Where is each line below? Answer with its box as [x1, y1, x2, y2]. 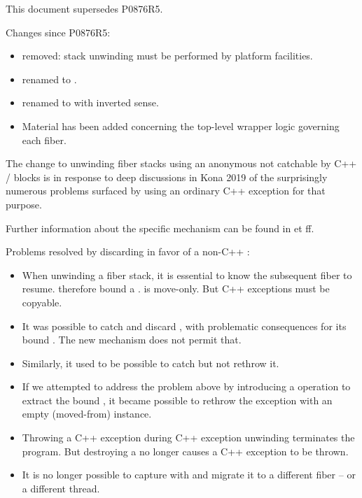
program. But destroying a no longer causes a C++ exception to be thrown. [22, 443, 349, 458]
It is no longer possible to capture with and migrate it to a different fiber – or [22, 467, 356, 482]
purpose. [6, 197, 42, 211]
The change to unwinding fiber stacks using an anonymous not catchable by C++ [6, 156, 357, 171]
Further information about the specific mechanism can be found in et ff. [6, 220, 314, 235]
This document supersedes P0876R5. [6, 1, 163, 15]
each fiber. [22, 132, 67, 147]
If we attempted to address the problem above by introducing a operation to [22, 379, 351, 394]
